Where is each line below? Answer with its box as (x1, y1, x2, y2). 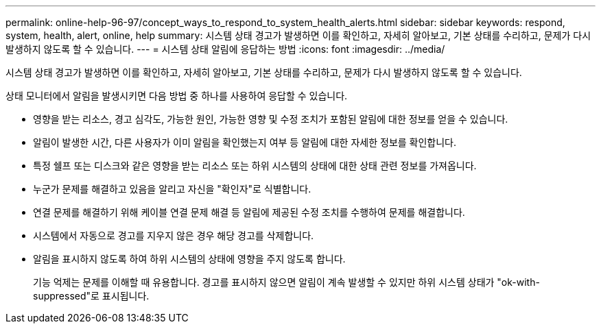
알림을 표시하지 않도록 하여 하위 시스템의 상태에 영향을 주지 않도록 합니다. (33, 253, 346, 265)
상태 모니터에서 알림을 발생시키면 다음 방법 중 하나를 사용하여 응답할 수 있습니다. (5, 90, 348, 101)
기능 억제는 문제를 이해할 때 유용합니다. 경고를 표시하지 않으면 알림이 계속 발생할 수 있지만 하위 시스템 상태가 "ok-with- (33, 276, 540, 288)
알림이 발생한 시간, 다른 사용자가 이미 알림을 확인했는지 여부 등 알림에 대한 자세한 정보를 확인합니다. (33, 136, 457, 148)
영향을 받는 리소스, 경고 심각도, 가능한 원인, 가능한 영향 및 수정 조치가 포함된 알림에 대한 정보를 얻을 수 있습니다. (33, 113, 508, 125)
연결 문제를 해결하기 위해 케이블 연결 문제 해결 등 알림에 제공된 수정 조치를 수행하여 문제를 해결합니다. (33, 206, 465, 218)
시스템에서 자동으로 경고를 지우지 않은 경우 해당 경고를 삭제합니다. (33, 230, 314, 241)
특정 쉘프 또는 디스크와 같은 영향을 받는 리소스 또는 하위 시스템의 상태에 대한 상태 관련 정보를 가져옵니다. (33, 160, 477, 171)
